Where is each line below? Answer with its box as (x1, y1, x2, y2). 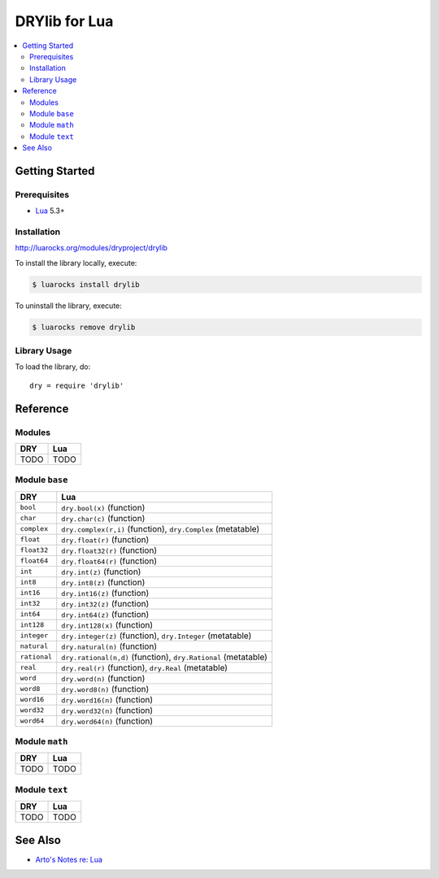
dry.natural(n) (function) (61, 641, 158, 652)
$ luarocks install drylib (32, 280, 140, 289)
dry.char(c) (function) (61, 512, 146, 524)
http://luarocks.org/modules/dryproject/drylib (15, 243, 168, 253)
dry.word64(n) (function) (61, 715, 154, 727)
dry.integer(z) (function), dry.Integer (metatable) (61, 630, 252, 641)
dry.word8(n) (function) (61, 683, 150, 694)
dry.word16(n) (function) (61, 693, 154, 705)
